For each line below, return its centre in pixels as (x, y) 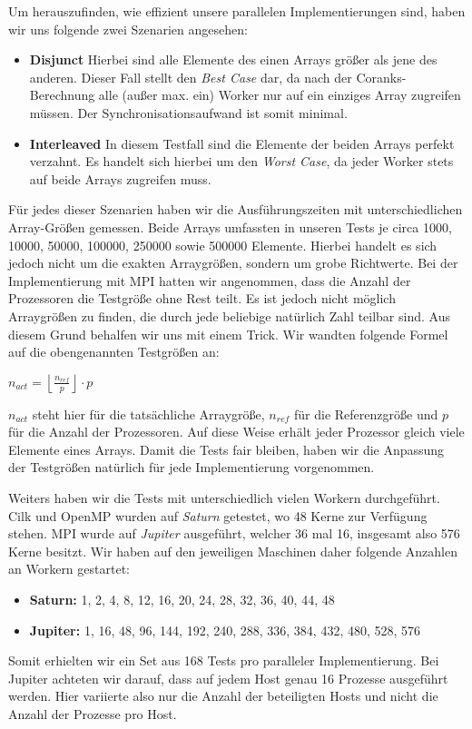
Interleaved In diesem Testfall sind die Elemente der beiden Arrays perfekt (242, 143)
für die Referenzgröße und (366, 414)
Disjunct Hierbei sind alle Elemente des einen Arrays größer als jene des (233, 59)
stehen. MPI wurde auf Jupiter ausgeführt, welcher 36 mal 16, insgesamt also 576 (234, 533)
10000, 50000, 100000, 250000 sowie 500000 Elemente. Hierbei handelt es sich (223, 245)
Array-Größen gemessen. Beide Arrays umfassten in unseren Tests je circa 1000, (230, 227)
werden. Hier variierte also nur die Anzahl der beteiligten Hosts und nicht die (223, 696)
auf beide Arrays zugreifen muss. (120, 178)
